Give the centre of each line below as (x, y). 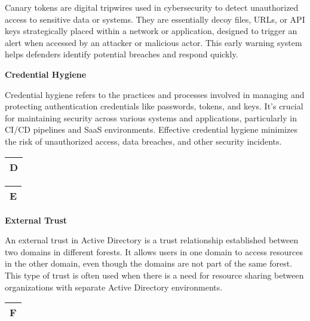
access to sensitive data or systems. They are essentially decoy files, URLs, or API (155, 19)
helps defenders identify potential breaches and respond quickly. (122, 54)
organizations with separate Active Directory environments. (114, 287)
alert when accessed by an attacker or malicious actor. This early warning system (154, 42)
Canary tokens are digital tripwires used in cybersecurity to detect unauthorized (152, 7)
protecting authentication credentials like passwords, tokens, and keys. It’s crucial (154, 106)
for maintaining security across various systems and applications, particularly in (151, 117)
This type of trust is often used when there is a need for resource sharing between (154, 275)
